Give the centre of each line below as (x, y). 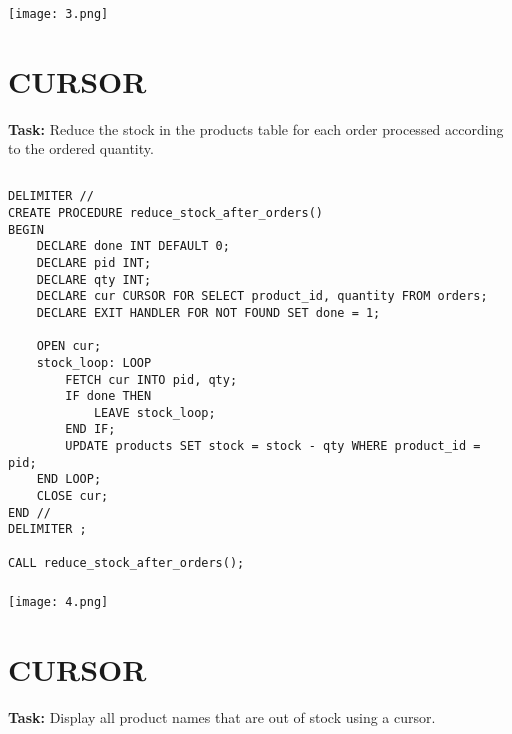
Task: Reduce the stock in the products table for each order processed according (256, 128)
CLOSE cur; (72, 496)
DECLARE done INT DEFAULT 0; (133, 246)
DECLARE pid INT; (94, 262)
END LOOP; (69, 479)
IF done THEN (108, 396)
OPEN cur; (69, 346)
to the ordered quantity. (81, 148)
